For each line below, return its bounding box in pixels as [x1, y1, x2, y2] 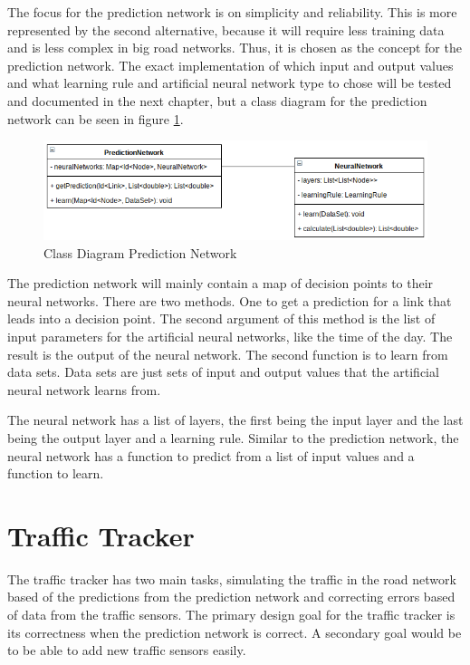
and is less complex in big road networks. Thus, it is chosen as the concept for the [7, 38, 462, 57]
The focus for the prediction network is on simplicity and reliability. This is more [7, 3, 457, 21]
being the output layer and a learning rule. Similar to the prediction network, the [7, 428, 459, 447]
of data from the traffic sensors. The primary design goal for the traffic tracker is [7, 605, 456, 624]
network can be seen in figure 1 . [7, 109, 184, 128]
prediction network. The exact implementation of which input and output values [7, 55, 454, 74]
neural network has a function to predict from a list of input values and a [7, 446, 415, 465]
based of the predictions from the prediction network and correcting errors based [7, 587, 456, 606]
